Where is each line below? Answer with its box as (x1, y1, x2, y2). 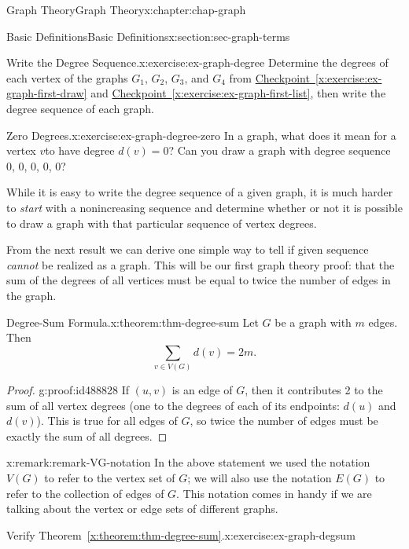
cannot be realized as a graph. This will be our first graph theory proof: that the (6, 256, 395, 273)
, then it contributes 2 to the (245, 382, 383, 398)
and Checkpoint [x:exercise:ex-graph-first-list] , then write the (90, 85, 386, 101)
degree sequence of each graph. (6, 100, 154, 116)
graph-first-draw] (6, 85, 87, 101)
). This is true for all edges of (36, 412, 178, 429)
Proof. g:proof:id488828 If (6, 382, 129, 398)
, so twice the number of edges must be (190, 412, 378, 429)
